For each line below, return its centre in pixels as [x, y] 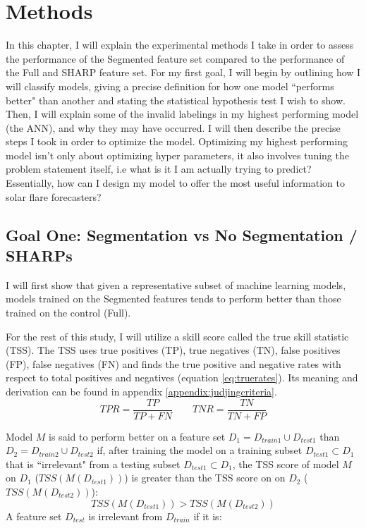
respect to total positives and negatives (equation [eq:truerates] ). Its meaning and [182, 377]
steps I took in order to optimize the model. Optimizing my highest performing [177, 141]
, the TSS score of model [286, 463]
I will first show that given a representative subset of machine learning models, [176, 284]
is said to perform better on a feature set [137, 436]
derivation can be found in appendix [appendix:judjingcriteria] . [141, 391]
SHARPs [39, 256]
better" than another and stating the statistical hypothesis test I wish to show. [176, 100]
